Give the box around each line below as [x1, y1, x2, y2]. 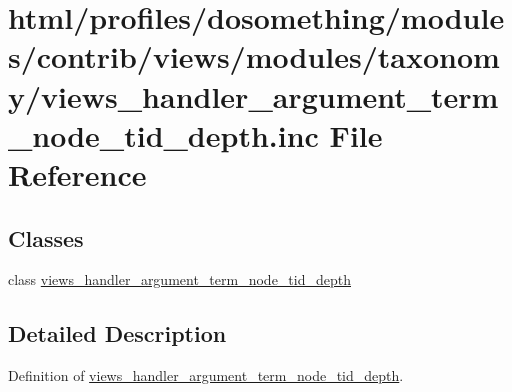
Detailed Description [8, 318, 227, 349]
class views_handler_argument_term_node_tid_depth [8, 269, 351, 290]
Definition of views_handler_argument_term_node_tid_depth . [8, 365, 404, 386]
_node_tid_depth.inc [8, 114, 319, 155]
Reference [8, 153, 147, 194]
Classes [8, 222, 84, 253]
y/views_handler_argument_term [8, 75, 499, 116]
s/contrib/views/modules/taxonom [8, 36, 500, 77]
